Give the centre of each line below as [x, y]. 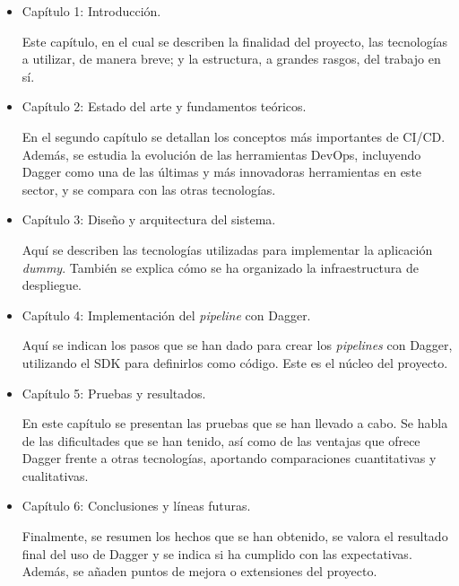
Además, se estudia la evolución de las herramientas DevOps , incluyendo [221, 154]
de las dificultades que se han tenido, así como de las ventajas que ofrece [221, 440]
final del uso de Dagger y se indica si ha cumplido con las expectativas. [217, 553]
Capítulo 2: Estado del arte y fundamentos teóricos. [164, 106]
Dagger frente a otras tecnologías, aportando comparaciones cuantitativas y [229, 458]
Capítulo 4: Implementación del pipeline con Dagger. [166, 315]
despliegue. [52, 285]
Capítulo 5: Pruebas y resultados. [114, 393]
